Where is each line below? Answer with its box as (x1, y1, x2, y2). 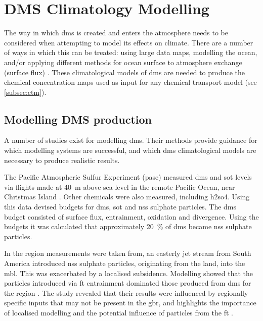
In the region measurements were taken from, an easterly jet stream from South (4, 248, 251, 258)
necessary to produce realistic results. (4, 154, 120, 165)
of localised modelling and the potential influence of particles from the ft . (4, 307, 233, 317)
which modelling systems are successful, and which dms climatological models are (4, 145, 256, 155)
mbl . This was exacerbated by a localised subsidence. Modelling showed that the (4, 268, 253, 278)
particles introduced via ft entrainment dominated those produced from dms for (4, 278, 251, 288)
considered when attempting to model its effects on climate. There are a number (4, 37, 253, 47)
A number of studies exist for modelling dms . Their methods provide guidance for (4, 135, 257, 145)
